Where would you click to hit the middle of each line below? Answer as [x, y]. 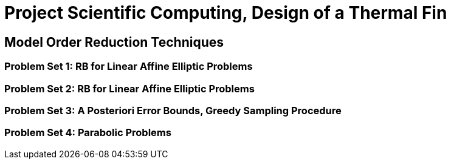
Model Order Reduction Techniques [114, 42]
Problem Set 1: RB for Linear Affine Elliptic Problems [129, 67]
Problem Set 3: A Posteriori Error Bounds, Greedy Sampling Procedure [173, 110]
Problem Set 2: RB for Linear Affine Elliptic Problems [129, 88]
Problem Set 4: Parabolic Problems [88, 133]
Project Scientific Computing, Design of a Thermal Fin [226, 13]
